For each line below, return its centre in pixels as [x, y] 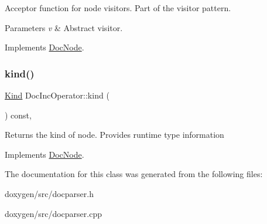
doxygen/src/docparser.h [49, 193]
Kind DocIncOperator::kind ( [57, 95]
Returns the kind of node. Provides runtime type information [114, 135]
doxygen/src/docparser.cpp [53, 213]
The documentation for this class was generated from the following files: [134, 174]
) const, [18, 115]
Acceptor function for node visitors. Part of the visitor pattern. [118, 8]
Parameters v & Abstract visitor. [64, 27]
